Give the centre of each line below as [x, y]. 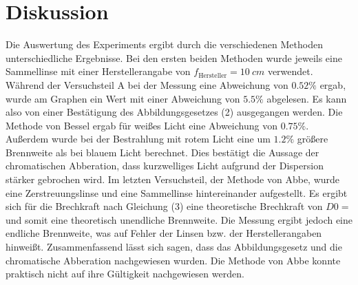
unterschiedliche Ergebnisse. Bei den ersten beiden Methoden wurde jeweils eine [174, 57]
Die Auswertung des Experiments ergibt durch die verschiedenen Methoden [164, 44]
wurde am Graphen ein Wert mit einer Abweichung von [123, 98]
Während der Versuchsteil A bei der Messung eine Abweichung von [147, 84]
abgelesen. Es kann [307, 98]
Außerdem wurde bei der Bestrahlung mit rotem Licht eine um [138, 139]
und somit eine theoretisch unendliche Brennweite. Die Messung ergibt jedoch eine [179, 219]
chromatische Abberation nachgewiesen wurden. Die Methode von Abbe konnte [173, 260]
